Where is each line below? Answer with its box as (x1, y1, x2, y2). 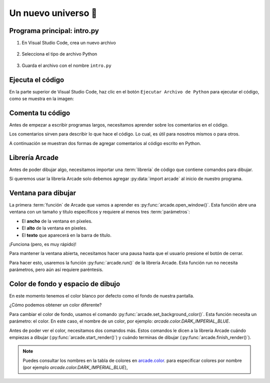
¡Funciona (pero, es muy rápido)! (9, 241, 77, 247)
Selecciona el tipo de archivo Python (21, 51, 97, 57)
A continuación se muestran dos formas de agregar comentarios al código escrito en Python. (9, 140, 201, 146)
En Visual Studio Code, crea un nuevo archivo (21, 40, 116, 46)
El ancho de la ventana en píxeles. (21, 218, 92, 224)
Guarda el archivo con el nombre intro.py (21, 62, 112, 68)
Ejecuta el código (9, 75, 64, 84)
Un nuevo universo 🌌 (9, 7, 97, 18)
